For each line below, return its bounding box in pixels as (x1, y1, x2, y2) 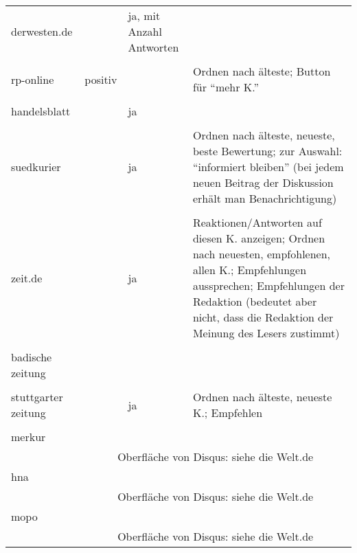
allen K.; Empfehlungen (192, 262, 307, 278)
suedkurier (11, 159, 61, 174)
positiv (84, 71, 117, 87)
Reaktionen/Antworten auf (192, 214, 322, 230)
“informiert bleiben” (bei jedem (192, 159, 344, 174)
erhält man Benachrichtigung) (192, 190, 337, 206)
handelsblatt (11, 103, 71, 119)
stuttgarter (11, 389, 63, 405)
